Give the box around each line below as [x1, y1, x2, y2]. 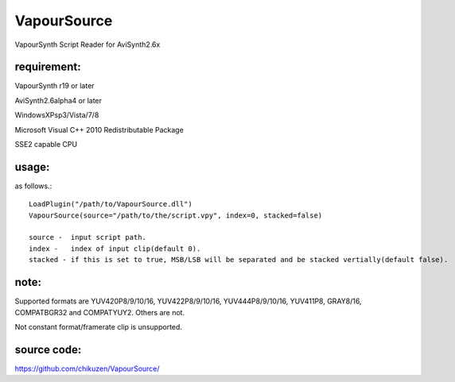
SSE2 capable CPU [14, 140, 78, 149]
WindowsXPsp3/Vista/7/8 [14, 110, 99, 120]
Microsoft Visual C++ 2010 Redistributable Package [14, 125, 185, 134]
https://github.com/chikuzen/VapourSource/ [14, 364, 160, 373]
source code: [14, 342, 82, 357]
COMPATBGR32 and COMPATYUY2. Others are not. [14, 307, 185, 317]
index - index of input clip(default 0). [29, 244, 201, 253]
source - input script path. [29, 233, 147, 242]
